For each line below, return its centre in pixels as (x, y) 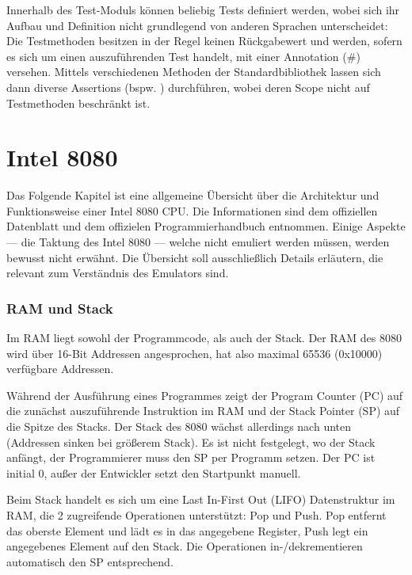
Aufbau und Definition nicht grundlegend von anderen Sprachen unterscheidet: (197, 25)
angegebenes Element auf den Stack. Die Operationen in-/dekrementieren (185, 546)
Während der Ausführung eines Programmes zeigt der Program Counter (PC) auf (205, 395)
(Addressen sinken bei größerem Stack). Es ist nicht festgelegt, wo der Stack (191, 442)
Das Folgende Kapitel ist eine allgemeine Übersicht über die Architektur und (193, 195)
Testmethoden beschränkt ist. (78, 103)
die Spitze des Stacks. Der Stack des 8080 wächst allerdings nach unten (179, 426)
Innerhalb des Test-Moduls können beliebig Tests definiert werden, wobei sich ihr (203, 10)
